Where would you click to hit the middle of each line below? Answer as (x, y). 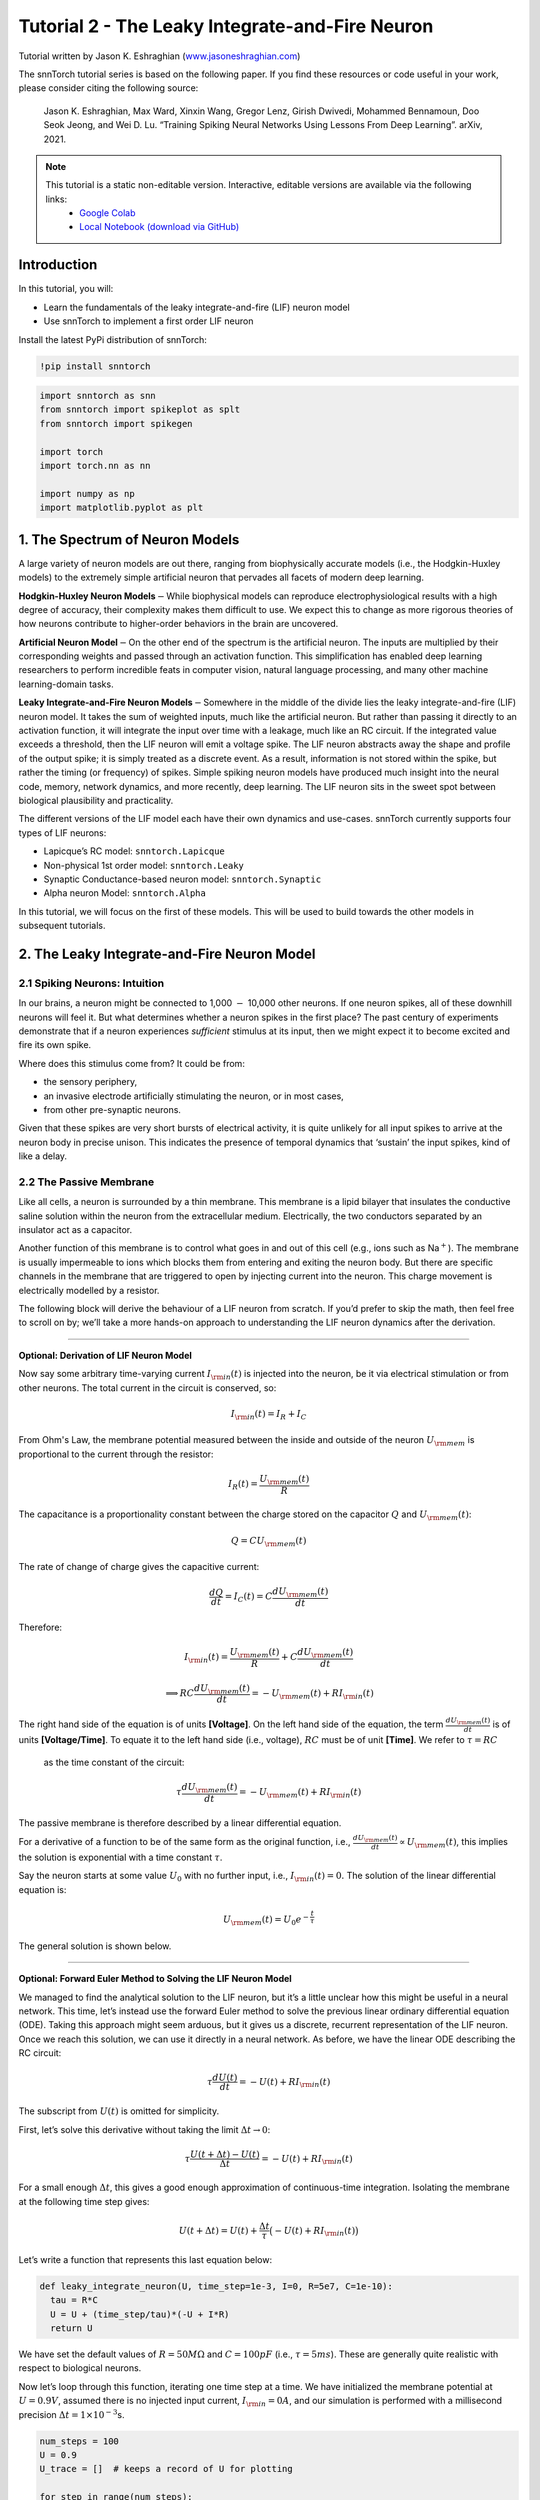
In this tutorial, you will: (66, 289)
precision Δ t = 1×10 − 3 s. (71, 2413)
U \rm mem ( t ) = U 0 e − (266, 1920)
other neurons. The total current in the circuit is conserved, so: (147, 1387)
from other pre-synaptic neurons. (112, 1109)
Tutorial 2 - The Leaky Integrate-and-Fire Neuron (226, 26)
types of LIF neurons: (62, 832)
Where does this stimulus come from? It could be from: (131, 1063)
